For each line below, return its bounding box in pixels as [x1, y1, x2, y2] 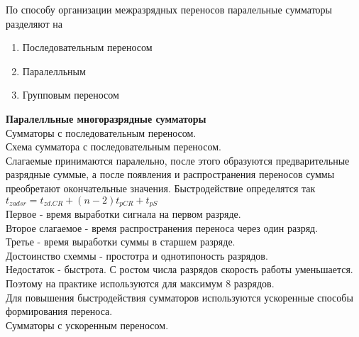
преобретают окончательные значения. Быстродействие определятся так [6, 180, 316, 195]
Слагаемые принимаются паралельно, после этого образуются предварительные [6, 153, 350, 167]
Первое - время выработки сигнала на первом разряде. [6, 206, 241, 221]
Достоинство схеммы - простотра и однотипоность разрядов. [6, 248, 268, 263]
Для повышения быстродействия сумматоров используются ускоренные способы [6, 289, 353, 304]
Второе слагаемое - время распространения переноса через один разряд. [6, 220, 319, 235]
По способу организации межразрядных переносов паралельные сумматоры [6, 2, 333, 16]
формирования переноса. [6, 304, 113, 319]
